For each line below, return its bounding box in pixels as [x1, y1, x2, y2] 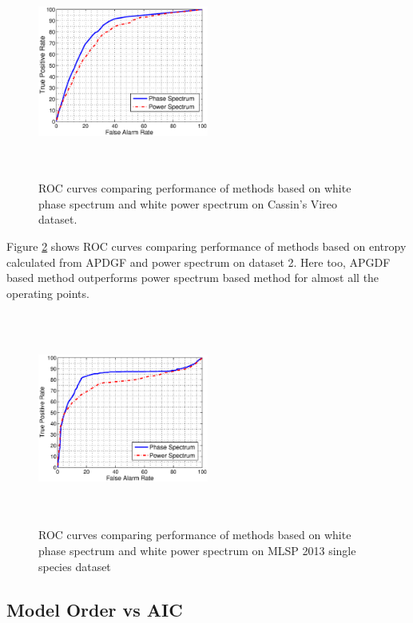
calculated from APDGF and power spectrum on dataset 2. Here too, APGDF [6, 253, 391, 270]
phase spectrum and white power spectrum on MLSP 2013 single [38, 542, 356, 559]
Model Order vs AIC [6, 597, 183, 621]
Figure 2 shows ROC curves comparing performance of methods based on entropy [6, 237, 407, 254]
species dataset [38, 558, 111, 574]
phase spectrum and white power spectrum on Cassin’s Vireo [38, 195, 337, 212]
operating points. [6, 284, 89, 301]
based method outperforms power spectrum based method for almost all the [6, 269, 379, 286]
